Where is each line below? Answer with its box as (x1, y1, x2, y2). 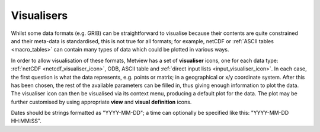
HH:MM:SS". (11, 117, 41, 124)
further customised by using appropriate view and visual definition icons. (11, 98, 192, 105)
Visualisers (11, 9, 68, 22)
